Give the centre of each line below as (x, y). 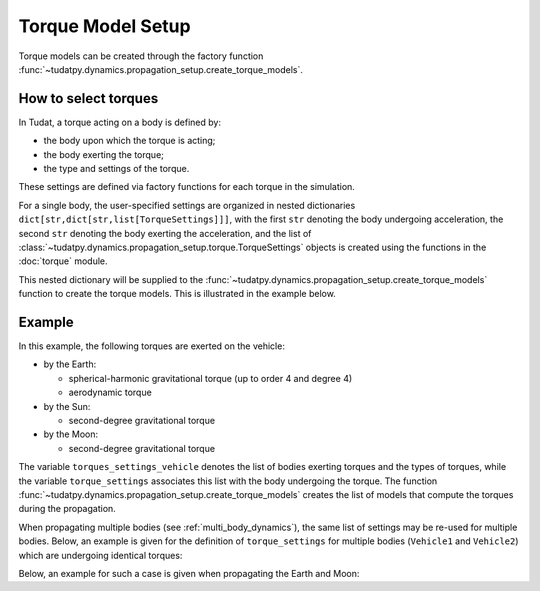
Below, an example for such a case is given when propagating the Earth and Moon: (189, 573)
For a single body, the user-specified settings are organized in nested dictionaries (187, 205)
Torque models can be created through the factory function (141, 56)
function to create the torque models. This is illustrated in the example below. (177, 294)
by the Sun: (67, 406)
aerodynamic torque (110, 392)
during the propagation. (67, 509)
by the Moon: (71, 434)
